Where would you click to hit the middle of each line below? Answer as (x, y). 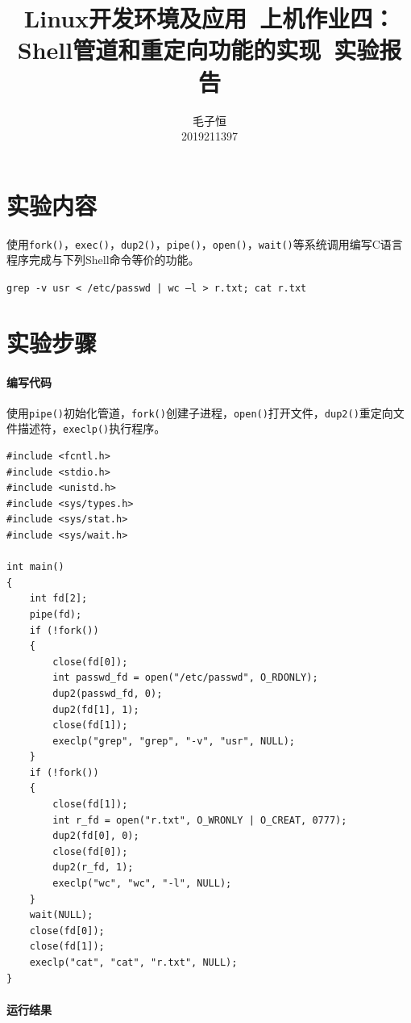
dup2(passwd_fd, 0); (108, 693)
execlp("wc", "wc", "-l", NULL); (142, 884)
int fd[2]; (58, 599)
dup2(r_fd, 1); (93, 868)
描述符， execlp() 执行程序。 (91, 428)
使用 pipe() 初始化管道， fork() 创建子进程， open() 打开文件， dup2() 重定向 (200, 412)
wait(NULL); (61, 915)
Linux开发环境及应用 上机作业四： (210, 18)
